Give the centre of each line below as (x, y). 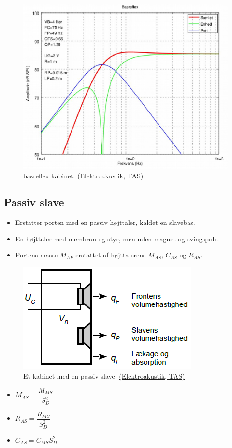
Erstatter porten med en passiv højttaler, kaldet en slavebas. (105, 222)
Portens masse (36, 255)
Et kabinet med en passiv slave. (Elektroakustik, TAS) (104, 376)
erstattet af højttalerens (111, 255)
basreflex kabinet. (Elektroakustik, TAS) (83, 176)
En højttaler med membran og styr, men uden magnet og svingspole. (117, 238)
